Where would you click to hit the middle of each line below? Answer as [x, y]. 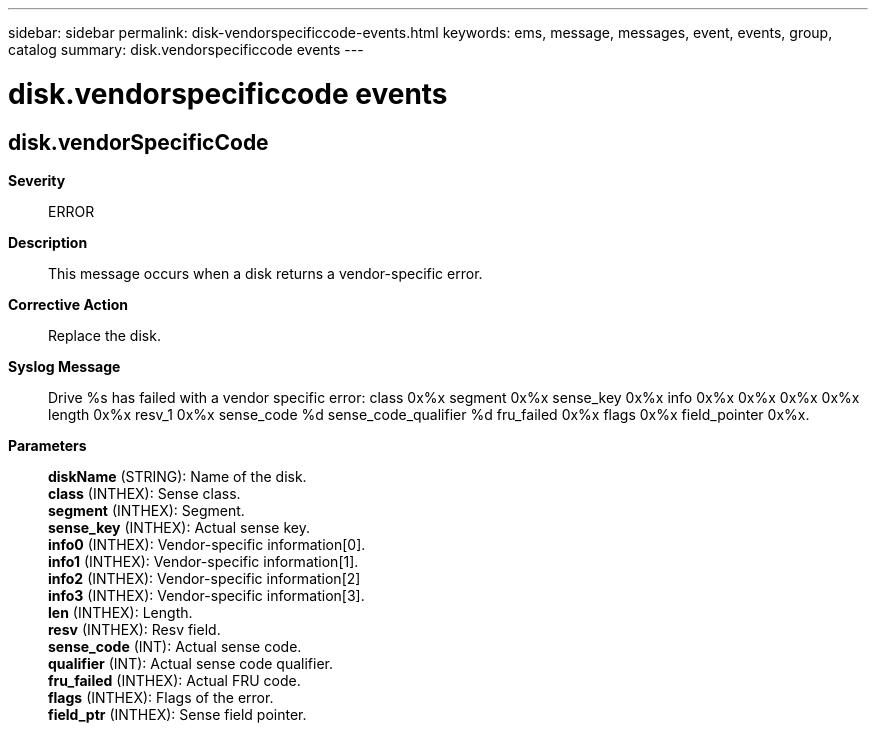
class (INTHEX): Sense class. [144, 493]
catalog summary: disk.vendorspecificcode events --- [186, 49]
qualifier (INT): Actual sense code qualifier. [190, 663]
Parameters [47, 445]
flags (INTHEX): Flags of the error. [161, 697]
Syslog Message [64, 366]
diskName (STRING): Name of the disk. [177, 476]
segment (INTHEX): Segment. [146, 510]
